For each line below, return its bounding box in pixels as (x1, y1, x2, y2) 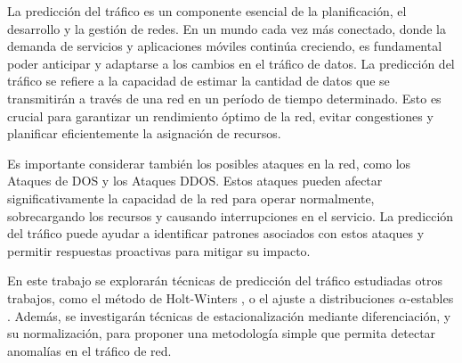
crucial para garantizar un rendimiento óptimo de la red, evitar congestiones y (7, 106, 434, 125)
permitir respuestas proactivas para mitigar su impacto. (7, 241, 311, 260)
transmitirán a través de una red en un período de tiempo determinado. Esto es (7, 88, 442, 107)
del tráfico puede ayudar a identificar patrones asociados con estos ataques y (7, 224, 425, 243)
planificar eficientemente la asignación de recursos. (7, 124, 281, 143)
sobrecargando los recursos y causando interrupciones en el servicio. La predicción (7, 206, 454, 225)
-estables (406, 288, 454, 307)
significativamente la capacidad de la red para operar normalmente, (7, 188, 375, 207)
